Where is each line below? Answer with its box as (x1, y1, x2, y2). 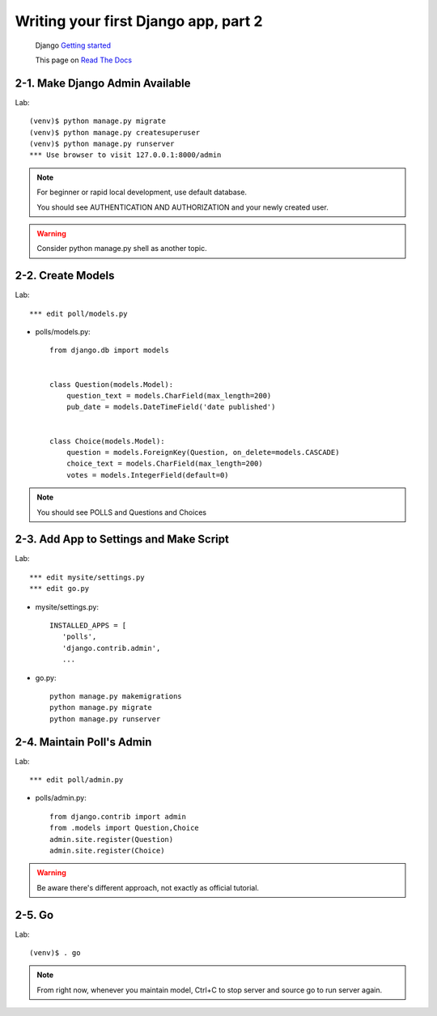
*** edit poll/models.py (29, 308, 128, 318)
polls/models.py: (35, 327, 91, 337)
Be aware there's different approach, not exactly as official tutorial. (36, 882, 259, 892)
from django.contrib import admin (49, 812, 186, 821)
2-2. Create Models (15, 269, 115, 283)
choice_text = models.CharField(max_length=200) (66, 459, 263, 469)
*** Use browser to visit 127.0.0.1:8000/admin (29, 151, 222, 159)
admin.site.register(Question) (49, 835, 174, 844)
